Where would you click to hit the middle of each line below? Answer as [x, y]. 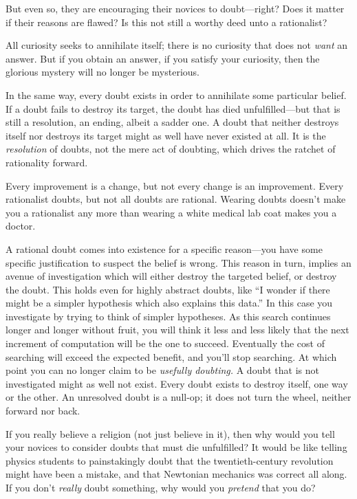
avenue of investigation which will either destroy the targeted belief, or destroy [171, 276]
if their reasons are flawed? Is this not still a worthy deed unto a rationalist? [166, 22]
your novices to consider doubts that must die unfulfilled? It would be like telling [176, 447]
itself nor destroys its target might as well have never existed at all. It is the [166, 135]
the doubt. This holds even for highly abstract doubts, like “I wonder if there [168, 289]
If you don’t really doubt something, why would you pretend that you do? [161, 487]
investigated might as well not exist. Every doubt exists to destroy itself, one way [177, 383]
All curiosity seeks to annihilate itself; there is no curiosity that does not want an [177, 45]
